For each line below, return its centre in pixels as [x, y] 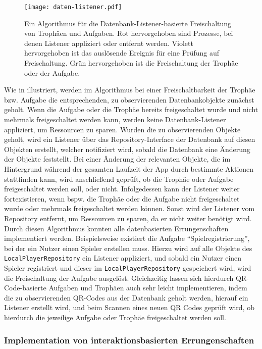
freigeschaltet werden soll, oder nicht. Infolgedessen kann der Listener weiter [122, 189]
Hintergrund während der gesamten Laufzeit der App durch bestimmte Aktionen [129, 168]
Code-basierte [25, 288]
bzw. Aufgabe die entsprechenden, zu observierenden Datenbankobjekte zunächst [129, 99]
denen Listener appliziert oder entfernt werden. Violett [109, 43]
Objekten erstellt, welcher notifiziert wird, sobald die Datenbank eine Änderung [127, 149]
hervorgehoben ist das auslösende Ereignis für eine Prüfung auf [122, 53]
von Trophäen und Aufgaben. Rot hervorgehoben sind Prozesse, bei [129, 33]
